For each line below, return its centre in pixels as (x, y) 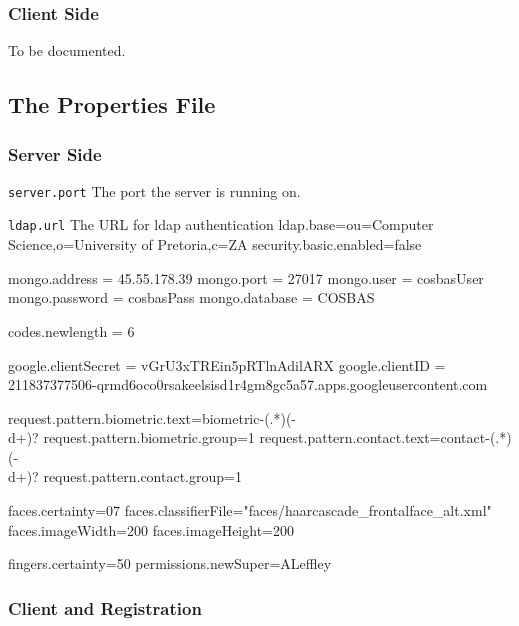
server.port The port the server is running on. (154, 190)
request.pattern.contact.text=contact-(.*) (385, 437)
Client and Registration (105, 607)
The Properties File (112, 104)
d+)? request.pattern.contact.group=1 (125, 476)
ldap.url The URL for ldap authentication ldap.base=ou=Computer (221, 224)
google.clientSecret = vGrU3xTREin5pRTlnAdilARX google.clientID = (227, 364)
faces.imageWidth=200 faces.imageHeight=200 (151, 529)
